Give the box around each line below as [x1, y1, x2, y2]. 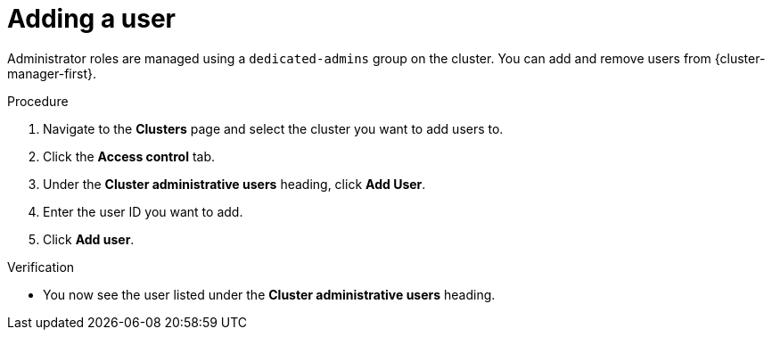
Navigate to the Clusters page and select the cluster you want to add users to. [43, 120, 504, 136]
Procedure [7, 93, 69, 109]
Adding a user [7, 4, 176, 34]
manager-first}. [7, 65, 96, 81]
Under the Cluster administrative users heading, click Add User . [43, 176, 426, 192]
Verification [7, 259, 75, 275]
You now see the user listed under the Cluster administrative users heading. [43, 286, 496, 302]
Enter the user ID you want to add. [43, 203, 243, 219]
